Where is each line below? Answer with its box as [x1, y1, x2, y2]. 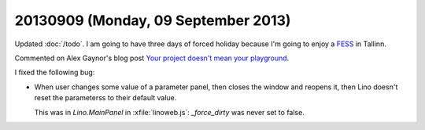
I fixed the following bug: [14, 67, 95, 78]
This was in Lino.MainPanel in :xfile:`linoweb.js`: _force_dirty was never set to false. [34, 107, 305, 117]
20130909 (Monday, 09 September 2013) [14, 12, 291, 29]
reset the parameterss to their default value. [34, 93, 177, 103]
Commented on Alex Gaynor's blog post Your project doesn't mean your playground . [14, 53, 290, 63]
